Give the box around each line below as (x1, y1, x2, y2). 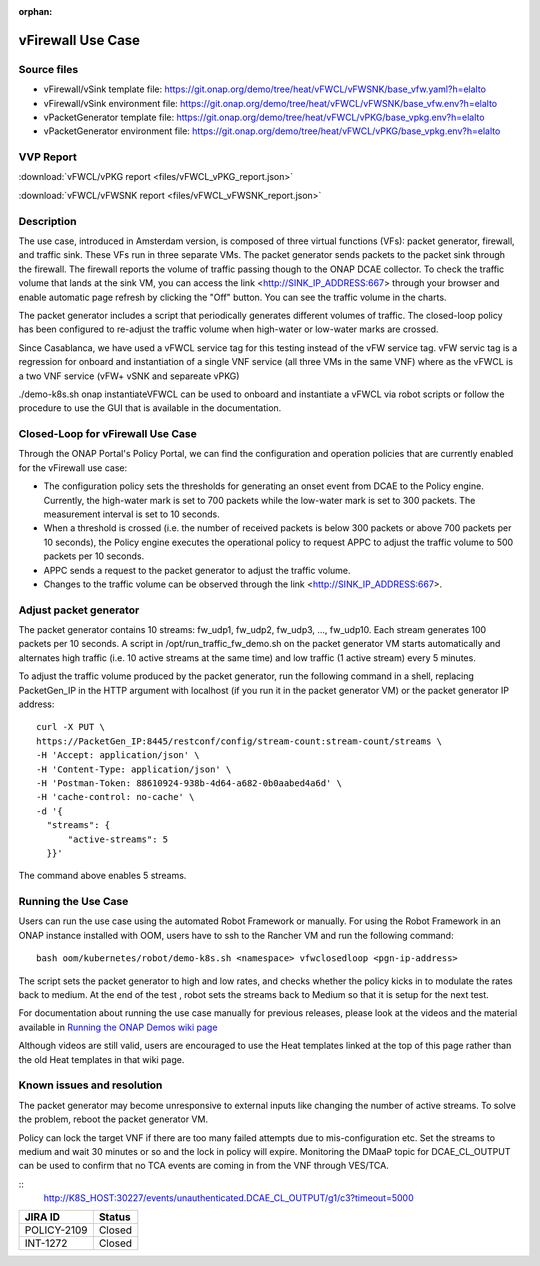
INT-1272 (24, 1236, 68, 1250)
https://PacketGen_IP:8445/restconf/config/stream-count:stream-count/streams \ (36, 735, 443, 747)
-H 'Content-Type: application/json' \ (36, 763, 232, 775)
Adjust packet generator (18, 603, 140, 617)
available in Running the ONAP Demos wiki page (18, 1021, 218, 1033)
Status (98, 1210, 131, 1224)
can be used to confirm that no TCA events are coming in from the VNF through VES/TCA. (18, 1160, 389, 1172)
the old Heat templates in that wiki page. (18, 1053, 185, 1065)
